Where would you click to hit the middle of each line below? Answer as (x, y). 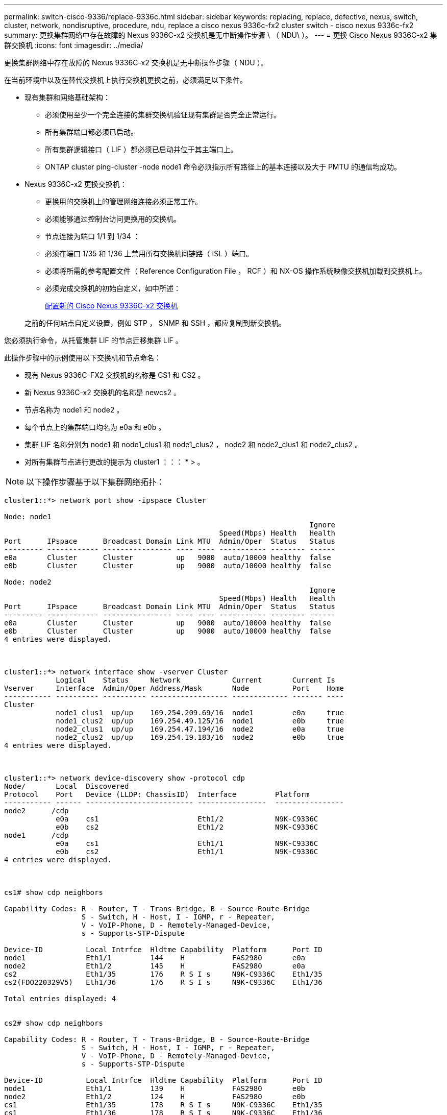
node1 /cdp (36, 835)
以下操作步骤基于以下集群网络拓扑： (96, 482)
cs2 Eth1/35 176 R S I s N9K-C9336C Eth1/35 (163, 974)
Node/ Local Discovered (67, 786)
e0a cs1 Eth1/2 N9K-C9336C (187, 819)
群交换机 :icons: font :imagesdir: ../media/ (74, 45)
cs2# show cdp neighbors (54, 1023)
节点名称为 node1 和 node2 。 (74, 410)
